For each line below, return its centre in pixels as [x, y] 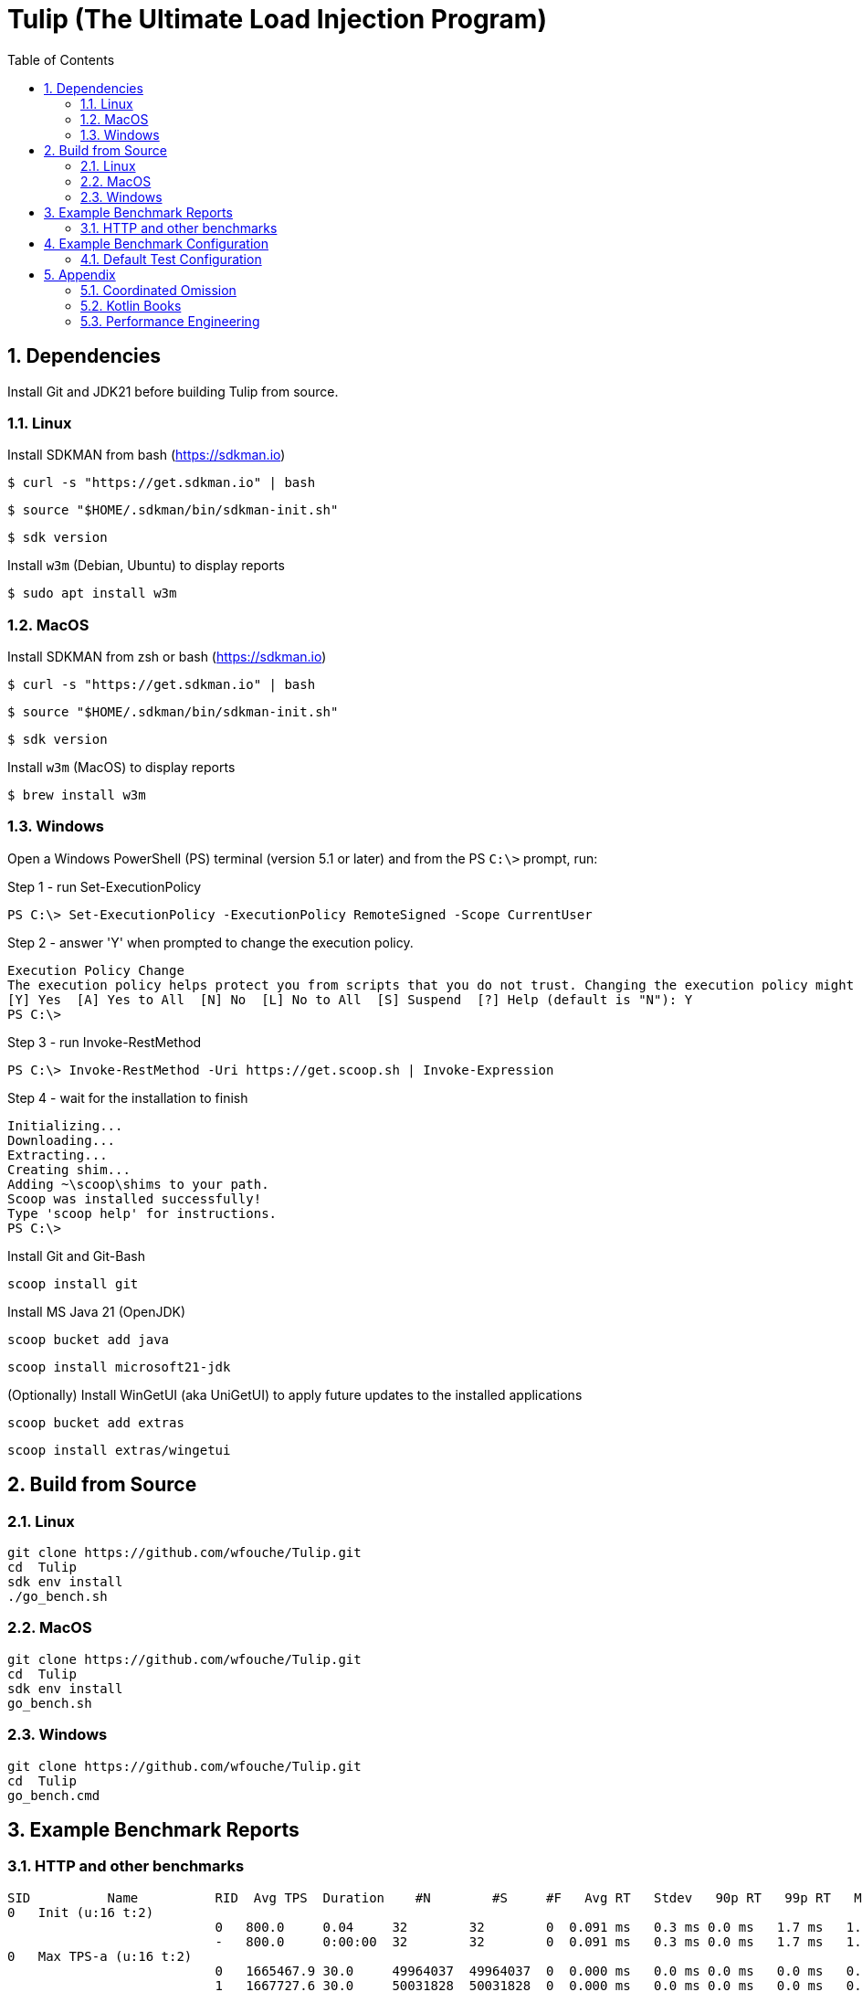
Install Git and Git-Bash [76, 1256]
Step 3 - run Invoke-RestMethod [105, 1042]
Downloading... [62, 1140]
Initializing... [65, 1125]
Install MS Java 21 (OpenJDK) [97, 1311]
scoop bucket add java [89, 1339]
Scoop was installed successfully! [135, 1198]
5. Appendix [80, 274]
